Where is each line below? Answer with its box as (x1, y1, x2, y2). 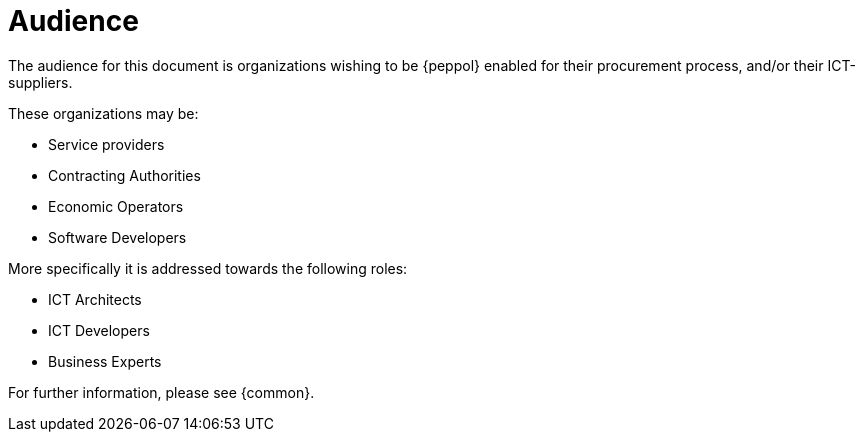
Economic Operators (48, 197, 184, 215)
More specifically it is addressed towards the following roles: (8, 259, 408, 277)
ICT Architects (48, 290, 142, 308)
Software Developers (48, 228, 187, 246)
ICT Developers (48, 321, 150, 339)
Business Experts (48, 352, 162, 370)
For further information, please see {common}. (8, 383, 315, 401)
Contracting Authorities (48, 166, 201, 184)
